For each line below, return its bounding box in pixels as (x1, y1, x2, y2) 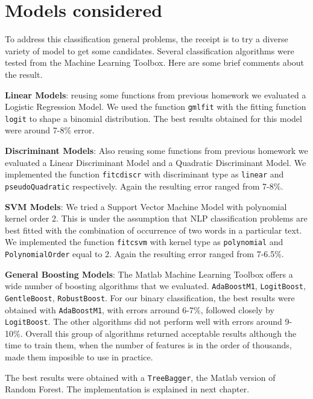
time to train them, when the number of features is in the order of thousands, (5, 339, 292, 351)
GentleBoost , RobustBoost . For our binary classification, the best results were (5, 291, 295, 304)
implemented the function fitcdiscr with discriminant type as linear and (5, 168, 284, 180)
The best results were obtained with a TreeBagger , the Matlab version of (5, 371, 276, 383)
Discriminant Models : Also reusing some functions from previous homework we (5, 144, 308, 156)
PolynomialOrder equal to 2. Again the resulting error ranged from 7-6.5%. (5, 247, 284, 260)
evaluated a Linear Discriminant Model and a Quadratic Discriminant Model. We (5, 156, 306, 168)
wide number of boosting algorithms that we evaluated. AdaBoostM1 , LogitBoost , (5, 279, 306, 292)
